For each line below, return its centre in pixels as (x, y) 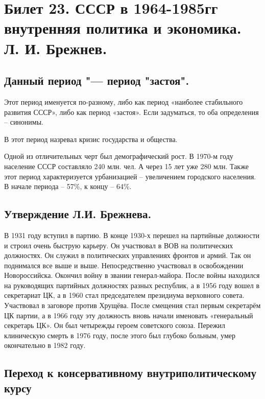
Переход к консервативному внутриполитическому (130, 373)
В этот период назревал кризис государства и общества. (91, 139)
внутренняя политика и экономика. (123, 28)
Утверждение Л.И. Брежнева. (78, 214)
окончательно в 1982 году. (45, 345)
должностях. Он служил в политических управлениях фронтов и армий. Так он (128, 255)
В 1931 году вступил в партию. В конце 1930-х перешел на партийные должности (132, 235)
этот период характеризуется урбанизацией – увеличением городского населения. (130, 176)
